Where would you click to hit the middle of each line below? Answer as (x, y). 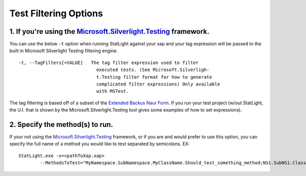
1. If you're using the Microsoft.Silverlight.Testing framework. (109, 31)
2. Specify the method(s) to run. (61, 125)
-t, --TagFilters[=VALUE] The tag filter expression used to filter (109, 62)
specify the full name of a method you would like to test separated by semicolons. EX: (99, 144)
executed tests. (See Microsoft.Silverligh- (153, 70)
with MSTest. (112, 91)
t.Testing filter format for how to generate (154, 77)
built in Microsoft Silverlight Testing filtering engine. (64, 51)
